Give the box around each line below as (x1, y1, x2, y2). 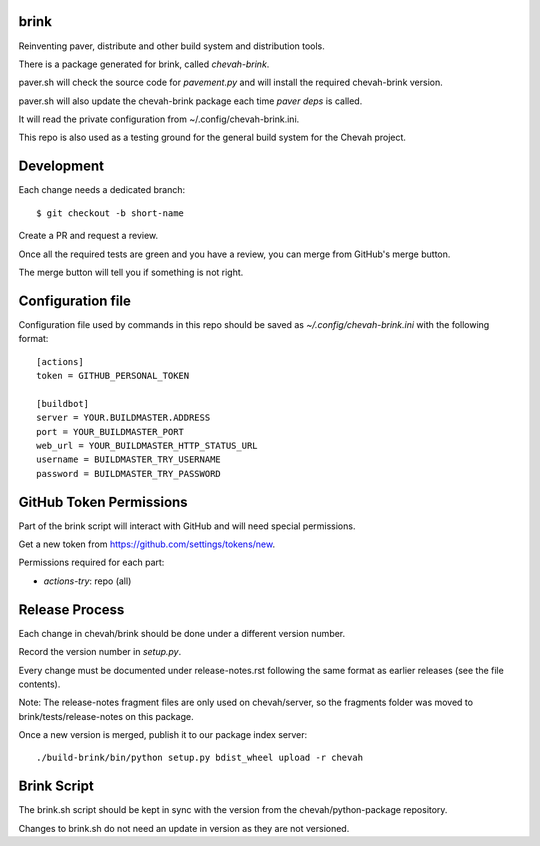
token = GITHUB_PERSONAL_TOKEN (36, 370, 190, 382)
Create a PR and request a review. (18, 230, 159, 242)
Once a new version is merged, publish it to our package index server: (18, 729, 308, 741)
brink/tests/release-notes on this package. (18, 710, 194, 722)
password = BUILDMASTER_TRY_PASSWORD (36, 468, 222, 479)
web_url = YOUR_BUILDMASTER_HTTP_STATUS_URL (36, 440, 259, 451)
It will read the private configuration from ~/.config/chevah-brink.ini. (18, 113, 300, 125)
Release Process (18, 601, 125, 618)
